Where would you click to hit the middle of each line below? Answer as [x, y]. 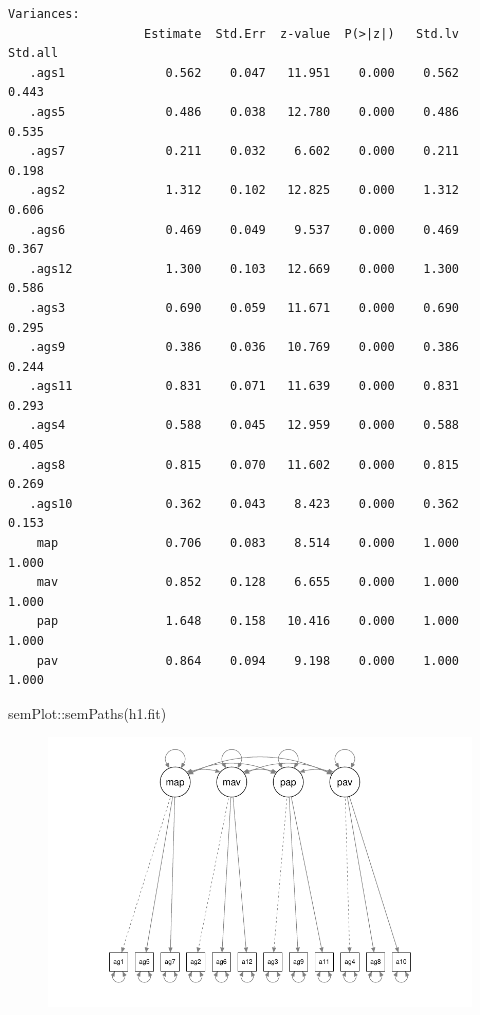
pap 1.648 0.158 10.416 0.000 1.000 [248, 621]
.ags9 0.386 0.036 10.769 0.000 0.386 [244, 347]
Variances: [44, 14]
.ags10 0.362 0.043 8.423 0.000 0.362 [244, 503]
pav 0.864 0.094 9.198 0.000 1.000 [248, 660]
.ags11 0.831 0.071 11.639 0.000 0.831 [244, 386]
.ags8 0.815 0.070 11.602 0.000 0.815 [244, 464]
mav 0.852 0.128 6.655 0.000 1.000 [248, 582]
